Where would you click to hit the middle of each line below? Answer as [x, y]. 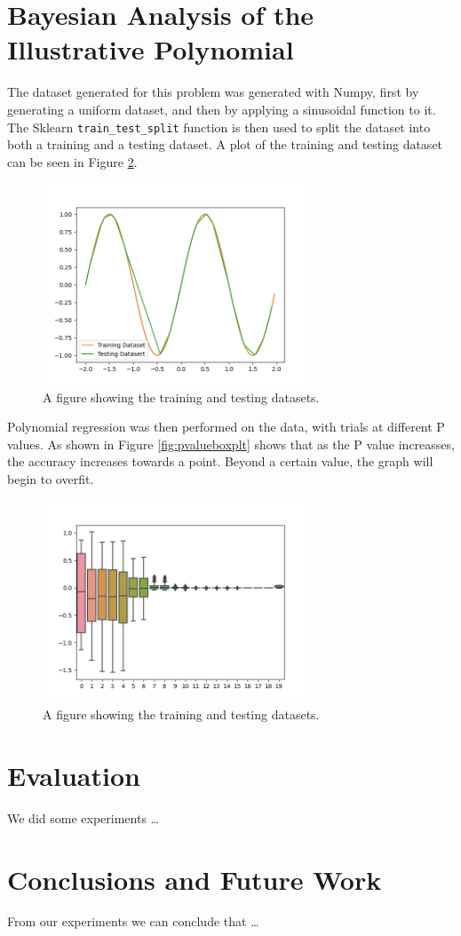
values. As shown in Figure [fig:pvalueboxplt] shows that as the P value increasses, [231, 444]
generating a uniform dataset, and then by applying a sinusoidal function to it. [222, 109]
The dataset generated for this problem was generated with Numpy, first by [213, 92]
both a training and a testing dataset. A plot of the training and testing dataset [225, 144]
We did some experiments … [83, 817]
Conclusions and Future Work [195, 879]
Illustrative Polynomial [151, 49]
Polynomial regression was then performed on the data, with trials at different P [226, 427]
